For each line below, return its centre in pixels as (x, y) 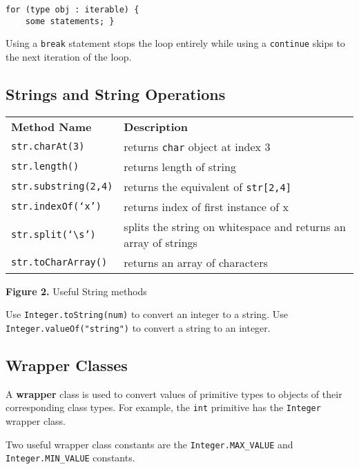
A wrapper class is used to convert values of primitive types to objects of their (174, 393)
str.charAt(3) (48, 147)
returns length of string (180, 166)
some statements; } (70, 21)
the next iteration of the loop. (69, 56)
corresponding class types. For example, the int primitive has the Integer (163, 407)
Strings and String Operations (116, 93)
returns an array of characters (196, 262)
